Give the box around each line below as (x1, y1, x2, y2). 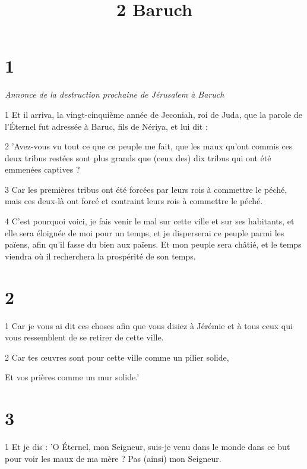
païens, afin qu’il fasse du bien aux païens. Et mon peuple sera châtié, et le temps (5, 238, 302, 251)
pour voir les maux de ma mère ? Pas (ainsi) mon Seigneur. (5, 452, 221, 464)
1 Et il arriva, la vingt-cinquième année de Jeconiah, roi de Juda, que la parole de (5, 108, 302, 120)
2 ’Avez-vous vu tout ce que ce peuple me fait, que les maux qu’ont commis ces (5, 140, 293, 152)
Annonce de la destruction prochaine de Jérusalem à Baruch (5, 88, 224, 101)
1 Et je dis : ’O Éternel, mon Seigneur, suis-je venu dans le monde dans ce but (5, 440, 290, 453)
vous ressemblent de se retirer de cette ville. (5, 331, 164, 343)
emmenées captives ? (5, 163, 80, 176)
